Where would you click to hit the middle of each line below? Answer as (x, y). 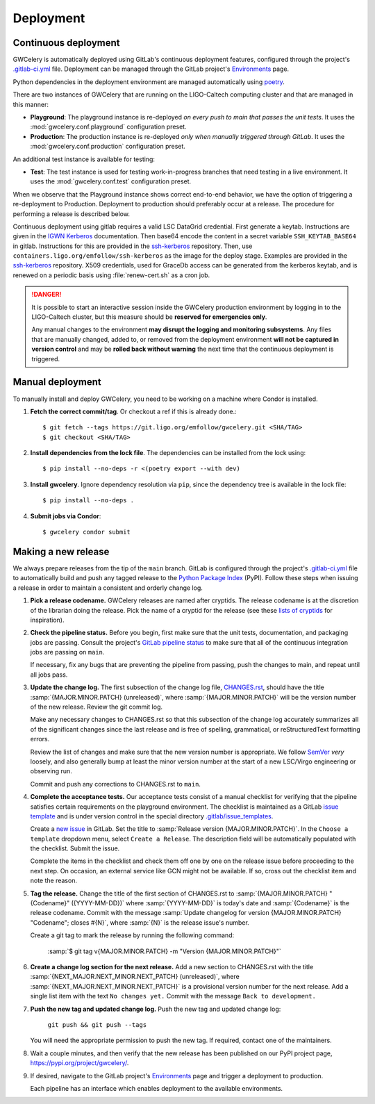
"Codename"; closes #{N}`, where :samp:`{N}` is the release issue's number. (140, 922)
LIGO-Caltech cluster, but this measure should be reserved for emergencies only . (149, 317)
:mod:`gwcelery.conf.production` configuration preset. (108, 147)
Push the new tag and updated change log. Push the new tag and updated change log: (156, 1009)
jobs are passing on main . (67, 652)
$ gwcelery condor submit (87, 532)
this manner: (31, 104)
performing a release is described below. (71, 214)
